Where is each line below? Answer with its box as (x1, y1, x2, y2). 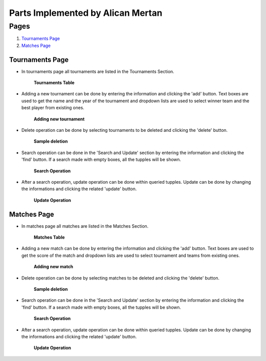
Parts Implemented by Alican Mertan (9, 7, 163, 18)
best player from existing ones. (21, 105, 85, 111)
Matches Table (33, 235, 65, 241)
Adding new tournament (33, 116, 85, 122)
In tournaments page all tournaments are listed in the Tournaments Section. (21, 68, 174, 74)
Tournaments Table (33, 80, 75, 86)
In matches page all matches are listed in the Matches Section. (21, 223, 149, 229)
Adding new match (33, 264, 73, 270)
